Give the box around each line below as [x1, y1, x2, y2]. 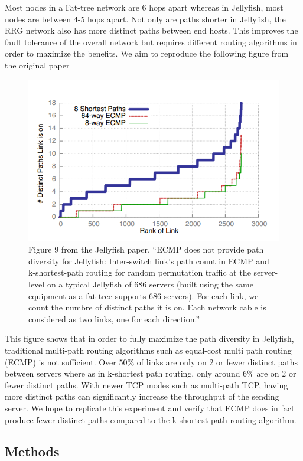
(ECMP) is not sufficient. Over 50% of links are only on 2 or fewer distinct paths [5, 355, 298, 368]
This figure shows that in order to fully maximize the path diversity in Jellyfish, [5, 332, 294, 345]
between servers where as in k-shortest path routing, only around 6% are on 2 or [5, 367, 297, 380]
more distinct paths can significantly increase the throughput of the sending [5, 390, 279, 403]
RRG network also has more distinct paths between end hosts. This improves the [5, 24, 298, 37]
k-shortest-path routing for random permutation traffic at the [28, 266, 251, 279]
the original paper [5, 58, 70, 71]
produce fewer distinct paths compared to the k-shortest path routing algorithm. [5, 413, 297, 426]
